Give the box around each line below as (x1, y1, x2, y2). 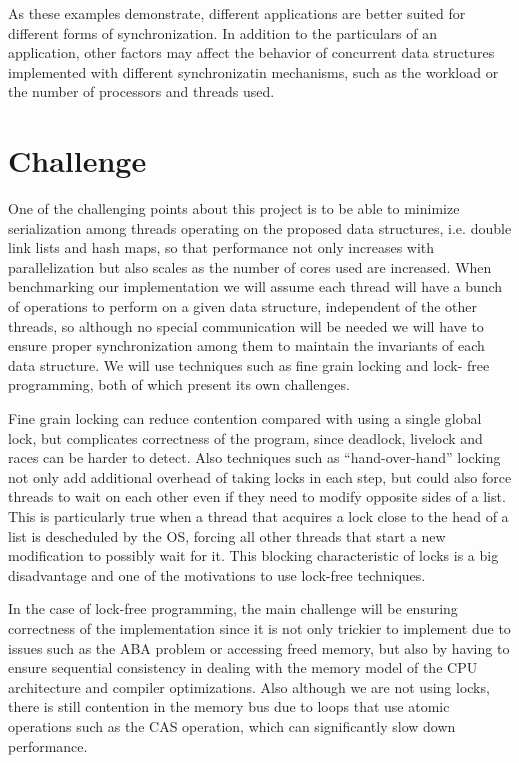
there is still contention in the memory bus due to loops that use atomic (8, 696, 450, 717)
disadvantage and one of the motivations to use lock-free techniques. (8, 564, 426, 585)
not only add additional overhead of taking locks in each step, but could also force (8, 466, 512, 487)
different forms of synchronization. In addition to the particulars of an (8, 22, 438, 43)
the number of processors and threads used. (8, 81, 275, 102)
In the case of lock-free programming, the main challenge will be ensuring (8, 598, 458, 619)
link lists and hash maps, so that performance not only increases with (8, 237, 435, 258)
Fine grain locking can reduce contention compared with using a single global (8, 408, 482, 429)
